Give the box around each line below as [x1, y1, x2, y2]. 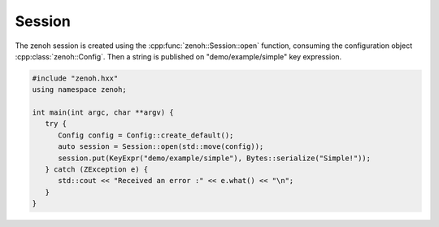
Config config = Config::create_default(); [58, 130, 234, 140]
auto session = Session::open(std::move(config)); [58, 142, 264, 151]
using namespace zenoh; [32, 85, 128, 94]
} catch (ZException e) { [45, 165, 149, 174]
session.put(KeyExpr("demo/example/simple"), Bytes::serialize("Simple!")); [58, 153, 372, 163]
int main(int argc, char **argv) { [32, 108, 174, 117]
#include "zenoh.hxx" [32, 73, 119, 83]
